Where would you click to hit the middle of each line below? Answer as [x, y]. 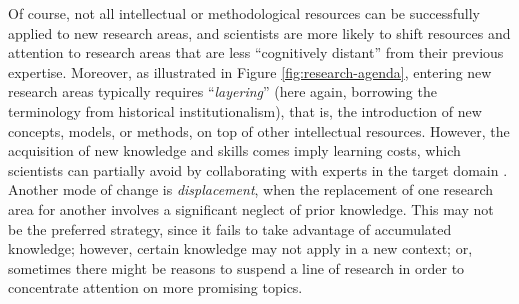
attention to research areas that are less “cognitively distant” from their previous [256, 52]
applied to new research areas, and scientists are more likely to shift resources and [259, 32]
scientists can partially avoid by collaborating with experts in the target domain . [258, 169]
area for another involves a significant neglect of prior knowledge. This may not [251, 208]
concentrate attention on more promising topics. [155, 287]
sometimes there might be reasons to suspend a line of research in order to [236, 267]
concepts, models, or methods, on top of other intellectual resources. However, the [259, 130]
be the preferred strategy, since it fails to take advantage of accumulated [230, 228]
